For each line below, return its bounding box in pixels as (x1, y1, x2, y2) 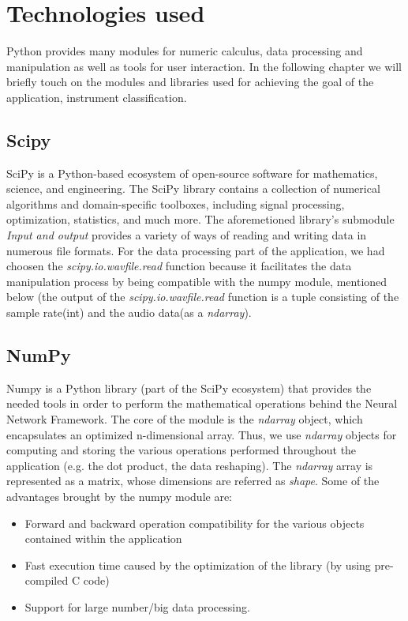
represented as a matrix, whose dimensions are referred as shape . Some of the (6, 472, 380, 489)
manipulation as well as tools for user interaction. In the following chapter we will (6, 58, 402, 74)
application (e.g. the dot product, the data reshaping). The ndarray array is (6, 457, 373, 473)
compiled (24, 572, 69, 589)
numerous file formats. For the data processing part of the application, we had (6, 242, 385, 258)
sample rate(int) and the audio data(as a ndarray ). (6, 304, 252, 321)
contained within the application (24, 530, 182, 547)
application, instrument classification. (6, 88, 187, 105)
